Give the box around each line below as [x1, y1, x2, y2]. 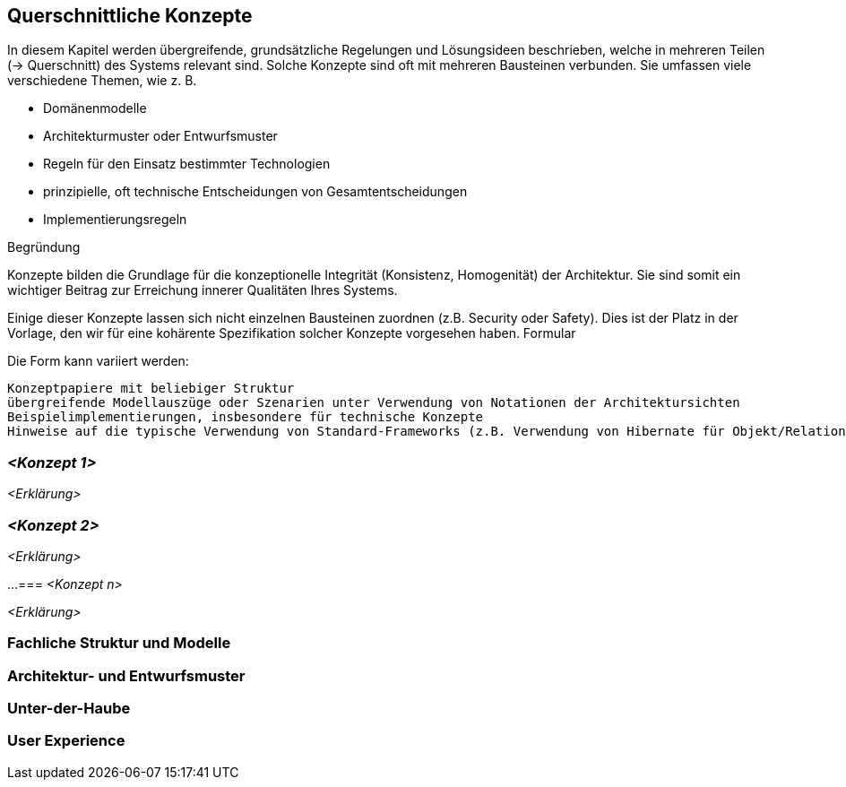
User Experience [7, 731, 125, 750]
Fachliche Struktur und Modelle [7, 634, 231, 653]
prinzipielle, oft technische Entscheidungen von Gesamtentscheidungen [43, 184, 468, 200]
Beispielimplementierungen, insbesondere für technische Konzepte [7, 410, 484, 425]
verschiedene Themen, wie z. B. [7, 73, 197, 89]
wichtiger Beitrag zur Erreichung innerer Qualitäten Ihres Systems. [7, 282, 398, 298]
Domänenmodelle [43, 100, 147, 117]
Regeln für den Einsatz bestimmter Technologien [43, 156, 331, 172]
